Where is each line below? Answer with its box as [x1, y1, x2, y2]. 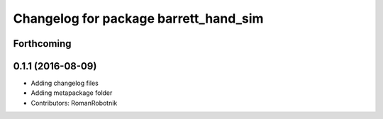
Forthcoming [13, 38, 72, 50]
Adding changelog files [30, 79, 99, 88]
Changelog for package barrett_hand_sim [13, 11, 264, 26]
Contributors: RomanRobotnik [30, 98, 118, 107]
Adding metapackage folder [30, 89, 113, 97]
